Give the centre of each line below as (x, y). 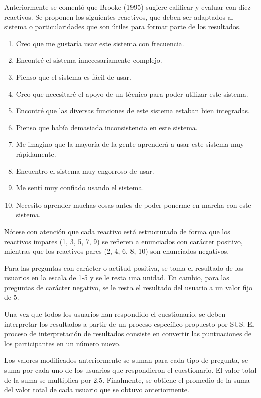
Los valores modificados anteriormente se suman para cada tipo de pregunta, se (126, 360)
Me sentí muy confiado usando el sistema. (80, 188)
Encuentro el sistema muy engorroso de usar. (85, 171)
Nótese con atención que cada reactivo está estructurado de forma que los (117, 231)
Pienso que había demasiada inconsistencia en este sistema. (107, 127)
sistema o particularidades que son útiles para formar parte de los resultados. (123, 26)
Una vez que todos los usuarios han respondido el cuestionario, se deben (115, 314)
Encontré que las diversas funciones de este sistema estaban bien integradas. (133, 111)
